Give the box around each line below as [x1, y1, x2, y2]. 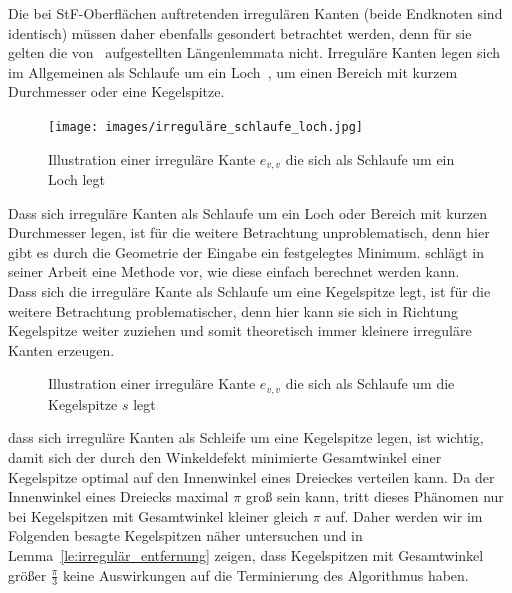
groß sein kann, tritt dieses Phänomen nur [245, 486, 504, 507]
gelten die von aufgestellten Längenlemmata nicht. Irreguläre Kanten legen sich [8, 42, 501, 63]
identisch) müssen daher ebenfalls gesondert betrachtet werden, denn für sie [8, 22, 472, 43]
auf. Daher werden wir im [325, 505, 483, 526]
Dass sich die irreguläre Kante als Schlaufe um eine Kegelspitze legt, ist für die [8, 281, 491, 302]
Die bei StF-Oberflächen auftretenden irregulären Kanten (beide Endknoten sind [8, 3, 503, 23]
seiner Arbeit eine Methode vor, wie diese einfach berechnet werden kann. [8, 261, 460, 282]
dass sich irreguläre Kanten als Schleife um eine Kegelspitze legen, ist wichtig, [8, 427, 484, 448]
